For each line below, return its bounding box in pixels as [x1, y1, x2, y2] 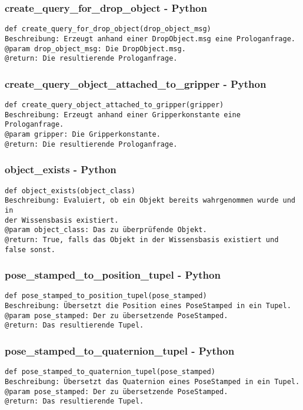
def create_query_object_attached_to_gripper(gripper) [5, 101, 224, 110]
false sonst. [5, 245, 55, 254]
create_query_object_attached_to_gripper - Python [5, 76, 267, 91]
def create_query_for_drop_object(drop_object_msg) [5, 25, 211, 34]
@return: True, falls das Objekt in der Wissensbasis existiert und [5, 235, 279, 244]
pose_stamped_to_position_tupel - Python [5, 267, 221, 282]
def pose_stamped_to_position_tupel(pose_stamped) [5, 292, 207, 300]
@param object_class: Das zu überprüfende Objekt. [5, 226, 207, 234]
